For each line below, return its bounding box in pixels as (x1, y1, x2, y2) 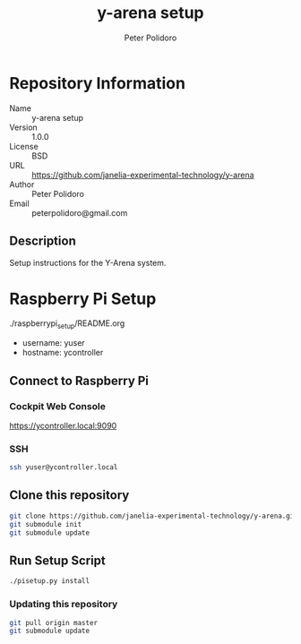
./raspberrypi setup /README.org (9, 318, 125, 331)
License (9, 141, 39, 151)
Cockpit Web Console (9, 399, 106, 412)
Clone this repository (9, 487, 130, 503)
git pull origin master (9, 618, 99, 627)
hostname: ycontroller (21, 348, 104, 358)
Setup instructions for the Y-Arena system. (9, 257, 167, 268)
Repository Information (9, 73, 186, 93)
